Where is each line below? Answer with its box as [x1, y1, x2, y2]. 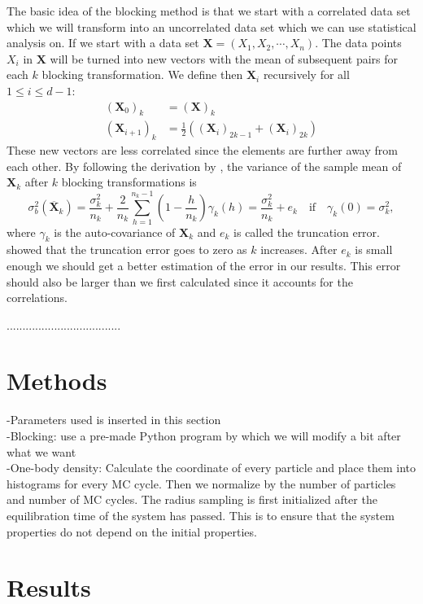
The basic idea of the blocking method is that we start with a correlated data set [7, 2, 411, 19]
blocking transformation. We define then [41, 66, 243, 83]
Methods [7, 364, 107, 397]
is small [355, 241, 393, 258]
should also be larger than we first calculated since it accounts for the [7, 273, 353, 290]
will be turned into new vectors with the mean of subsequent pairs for [50, 50, 399, 67]
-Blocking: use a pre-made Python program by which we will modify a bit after [7, 427, 401, 444]
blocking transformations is [61, 173, 197, 190]
